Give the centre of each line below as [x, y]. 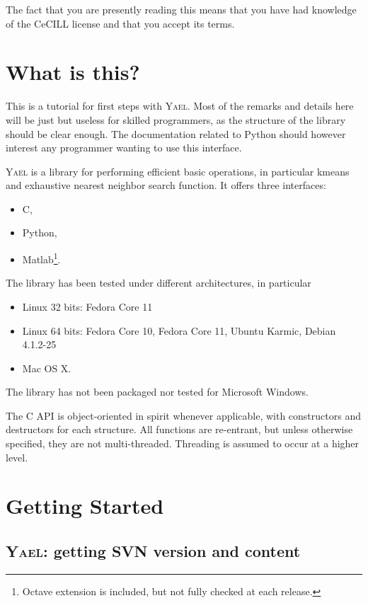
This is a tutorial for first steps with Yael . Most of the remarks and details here [180, 106]
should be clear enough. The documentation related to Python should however [176, 133]
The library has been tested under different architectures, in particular [159, 283]
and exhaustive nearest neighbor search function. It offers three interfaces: [166, 185]
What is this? [73, 72]
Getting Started [85, 506]
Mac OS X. [47, 368]
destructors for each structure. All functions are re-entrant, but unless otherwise [179, 429]
